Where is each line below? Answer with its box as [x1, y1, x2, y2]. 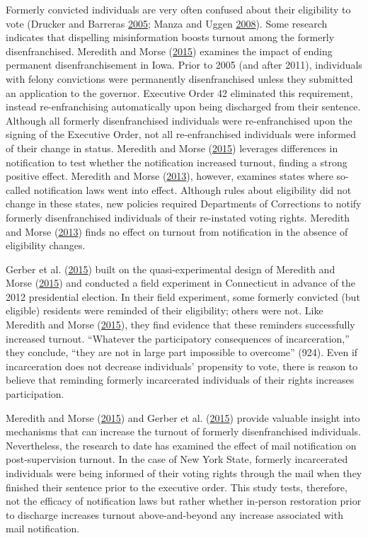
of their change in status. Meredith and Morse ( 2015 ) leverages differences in [6, 140, 338, 155]
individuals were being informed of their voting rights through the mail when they [6, 466, 362, 480]
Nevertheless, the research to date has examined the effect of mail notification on [6, 437, 357, 452]
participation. [6, 387, 64, 401]
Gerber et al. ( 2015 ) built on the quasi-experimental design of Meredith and [6, 261, 335, 276]
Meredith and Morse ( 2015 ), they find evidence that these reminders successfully [6, 317, 355, 332]
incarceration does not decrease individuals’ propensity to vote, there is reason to [6, 358, 358, 373]
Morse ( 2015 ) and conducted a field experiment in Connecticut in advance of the [6, 275, 356, 290]
